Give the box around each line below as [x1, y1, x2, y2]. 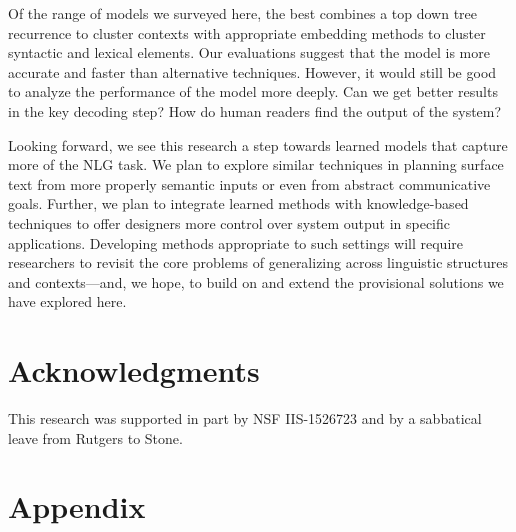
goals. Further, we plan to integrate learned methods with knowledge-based [8, 193, 469, 214]
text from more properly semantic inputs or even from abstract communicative [8, 173, 491, 194]
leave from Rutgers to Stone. [8, 427, 183, 448]
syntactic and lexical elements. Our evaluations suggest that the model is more [8, 42, 490, 63]
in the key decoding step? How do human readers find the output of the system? [8, 100, 502, 121]
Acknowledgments [8, 350, 260, 391]
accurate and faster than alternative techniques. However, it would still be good [8, 61, 497, 82]
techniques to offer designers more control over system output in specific [8, 212, 450, 233]
